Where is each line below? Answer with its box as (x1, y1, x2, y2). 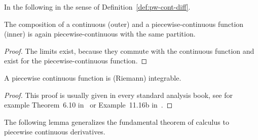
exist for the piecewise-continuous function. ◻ (4, 55, 148, 66)
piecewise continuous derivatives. (4, 126, 105, 137)
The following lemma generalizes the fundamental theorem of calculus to (4, 116, 229, 127)
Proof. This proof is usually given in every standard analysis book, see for (4, 89, 233, 100)
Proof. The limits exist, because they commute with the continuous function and (4, 45, 254, 56)
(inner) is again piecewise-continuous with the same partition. (4, 28, 196, 39)
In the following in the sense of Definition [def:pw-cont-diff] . (4, 2, 191, 12)
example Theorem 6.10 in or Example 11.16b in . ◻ (4, 99, 173, 110)
